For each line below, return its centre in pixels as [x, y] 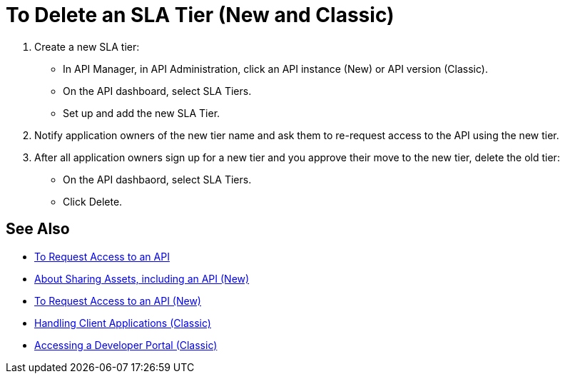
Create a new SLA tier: [87, 46]
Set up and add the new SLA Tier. [142, 113]
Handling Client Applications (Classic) [123, 323]
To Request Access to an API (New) [118, 300]
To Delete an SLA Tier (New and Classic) [200, 15]
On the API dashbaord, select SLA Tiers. [157, 179]
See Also [38, 229]
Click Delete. [93, 201]
